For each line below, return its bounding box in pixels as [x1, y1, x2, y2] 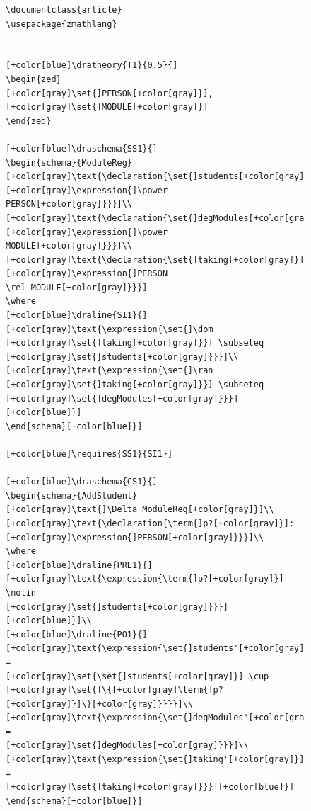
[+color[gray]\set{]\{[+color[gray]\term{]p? [6, 685, 223, 696]
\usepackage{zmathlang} [6, 18, 117, 29]
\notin [6, 587, 36, 598]
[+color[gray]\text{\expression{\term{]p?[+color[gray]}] [6, 574, 284, 584]
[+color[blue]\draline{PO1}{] [6, 629, 148, 640]
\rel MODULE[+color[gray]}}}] [6, 282, 148, 293]
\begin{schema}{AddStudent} [6, 490, 138, 501]
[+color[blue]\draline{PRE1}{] [6, 560, 153, 570]
